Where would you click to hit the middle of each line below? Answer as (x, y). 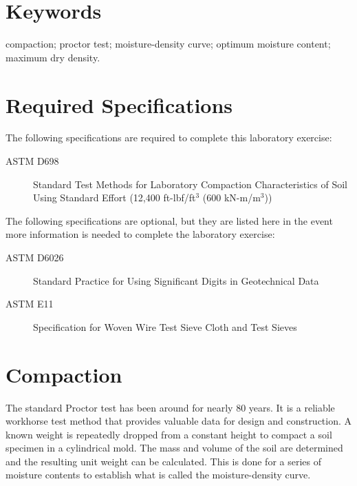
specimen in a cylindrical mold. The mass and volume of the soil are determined (174, 448)
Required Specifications (119, 104)
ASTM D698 (32, 161)
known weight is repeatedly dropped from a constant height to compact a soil (169, 434)
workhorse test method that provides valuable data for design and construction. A (179, 421)
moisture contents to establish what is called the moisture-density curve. (158, 475)
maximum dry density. (53, 57)
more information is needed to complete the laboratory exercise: (140, 234)
